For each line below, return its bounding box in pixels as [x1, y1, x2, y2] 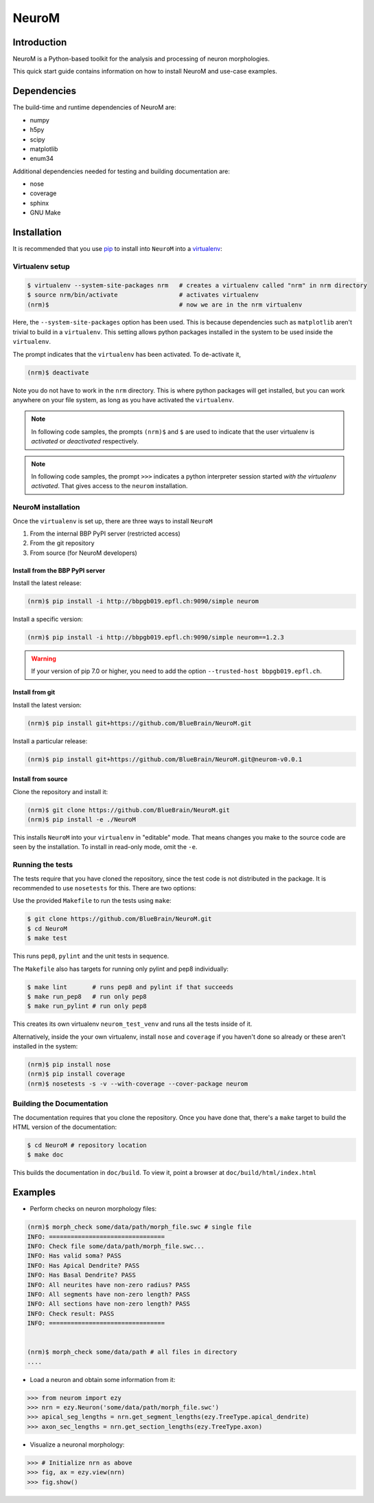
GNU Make [30, 208, 61, 217]
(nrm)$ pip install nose [27, 1061, 111, 1068]
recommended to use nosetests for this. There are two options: [12, 884, 197, 892]
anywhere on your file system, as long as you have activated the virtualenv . [12, 396, 235, 404]
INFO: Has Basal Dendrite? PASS [27, 1271, 137, 1279]
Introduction [12, 36, 67, 48]
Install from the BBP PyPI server [12, 566, 106, 574]
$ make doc [27, 1151, 64, 1159]
